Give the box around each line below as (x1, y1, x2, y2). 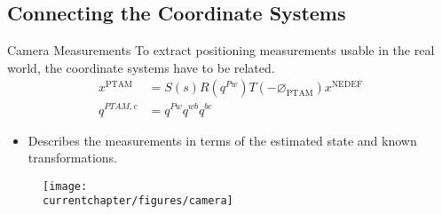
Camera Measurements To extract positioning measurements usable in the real (7, 41, 435, 59)
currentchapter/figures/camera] (43, 194, 233, 208)
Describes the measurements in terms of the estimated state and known (28, 131, 417, 149)
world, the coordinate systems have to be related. (7, 58, 275, 76)
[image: (43, 179, 88, 193)
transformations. (28, 148, 117, 167)
